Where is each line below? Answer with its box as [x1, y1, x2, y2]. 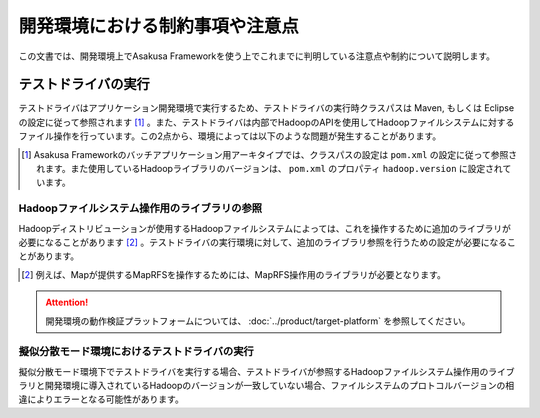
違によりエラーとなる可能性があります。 [18, 393, 184, 405]
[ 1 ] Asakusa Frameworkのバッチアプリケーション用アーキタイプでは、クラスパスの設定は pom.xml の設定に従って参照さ [21, 148, 518, 160]
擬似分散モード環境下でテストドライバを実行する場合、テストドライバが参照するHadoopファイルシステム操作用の [18, 365, 489, 377]
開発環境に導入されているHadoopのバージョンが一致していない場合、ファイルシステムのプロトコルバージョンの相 [44, 380, 515, 392]
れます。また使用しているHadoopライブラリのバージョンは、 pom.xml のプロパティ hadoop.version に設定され [36, 163, 503, 175]
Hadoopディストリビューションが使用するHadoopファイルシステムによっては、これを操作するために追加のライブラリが [18, 222, 512, 234]
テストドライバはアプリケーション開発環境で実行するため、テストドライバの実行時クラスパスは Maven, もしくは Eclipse [18, 102, 515, 114]
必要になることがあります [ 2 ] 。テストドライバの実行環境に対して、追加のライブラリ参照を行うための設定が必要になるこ [18, 236, 517, 248]
